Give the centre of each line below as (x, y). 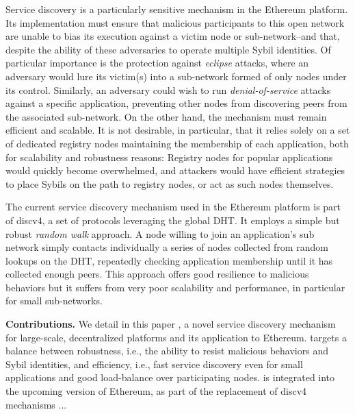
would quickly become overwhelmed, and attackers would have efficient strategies (175, 170)
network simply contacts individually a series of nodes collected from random (167, 247)
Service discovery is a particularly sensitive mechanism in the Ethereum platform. (177, 9)
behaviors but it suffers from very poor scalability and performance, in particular (175, 287)
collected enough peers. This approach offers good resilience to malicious (157, 274)
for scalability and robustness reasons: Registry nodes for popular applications (169, 157)
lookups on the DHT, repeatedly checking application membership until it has (169, 260)
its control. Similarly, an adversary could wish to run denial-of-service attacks (168, 89)
